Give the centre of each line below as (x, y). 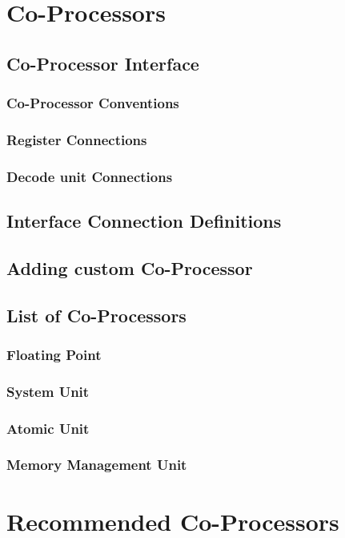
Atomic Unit (48, 428)
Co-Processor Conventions (93, 103)
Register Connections (77, 139)
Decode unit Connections (90, 176)
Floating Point (54, 354)
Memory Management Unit (97, 465)
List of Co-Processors (96, 315)
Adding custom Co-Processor (130, 267)
